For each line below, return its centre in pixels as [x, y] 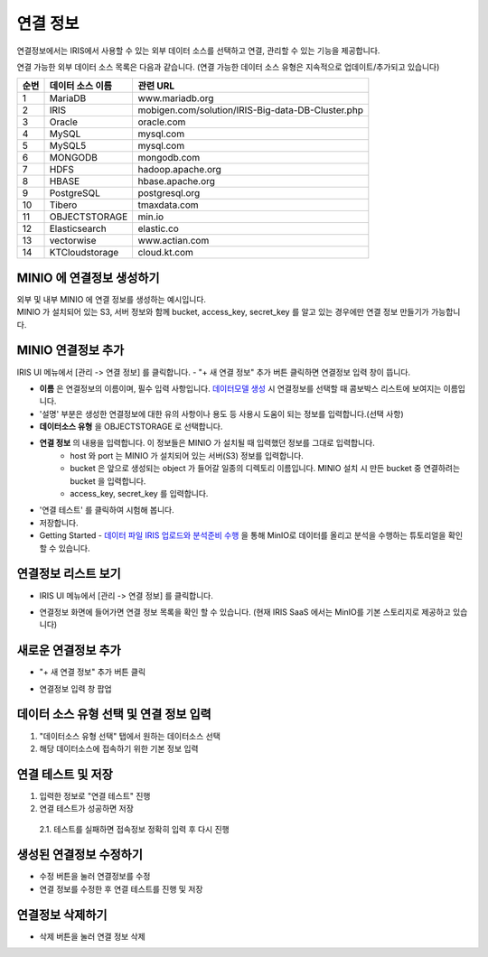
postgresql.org [169, 193]
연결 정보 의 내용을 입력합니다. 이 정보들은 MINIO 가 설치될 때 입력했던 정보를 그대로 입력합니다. [207, 443]
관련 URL [156, 86]
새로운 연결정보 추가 [69, 650]
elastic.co [159, 228]
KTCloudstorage [84, 253]
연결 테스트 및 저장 [65, 774]
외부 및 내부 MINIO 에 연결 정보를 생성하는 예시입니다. [112, 299]
